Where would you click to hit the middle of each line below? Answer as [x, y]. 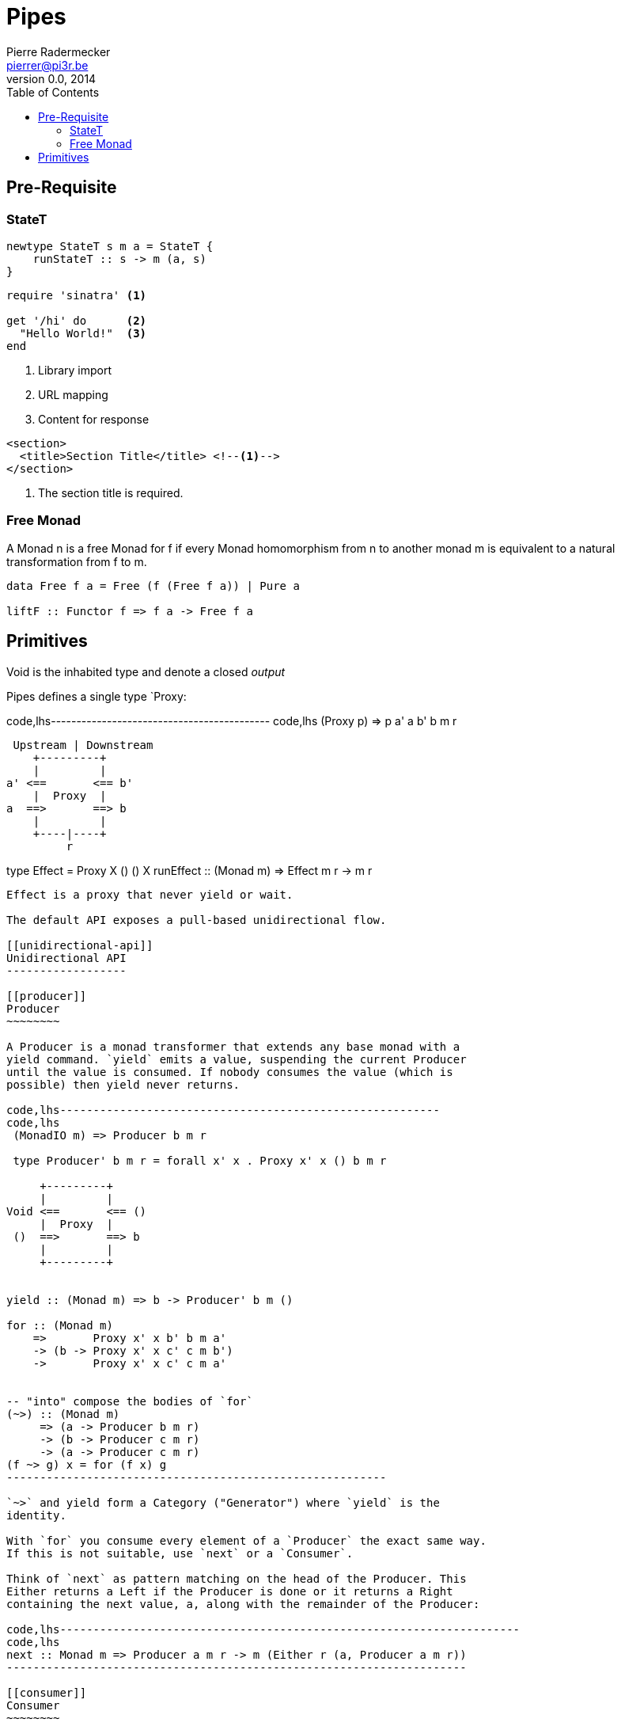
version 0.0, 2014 [51, 78]
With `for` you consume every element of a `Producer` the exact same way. [246, 1540]
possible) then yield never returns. [123, 1084]
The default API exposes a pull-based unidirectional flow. [197, 920]
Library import [75, 370]
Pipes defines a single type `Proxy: [97, 696]
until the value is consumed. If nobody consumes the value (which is [230, 1072]
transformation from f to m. [77, 561]
